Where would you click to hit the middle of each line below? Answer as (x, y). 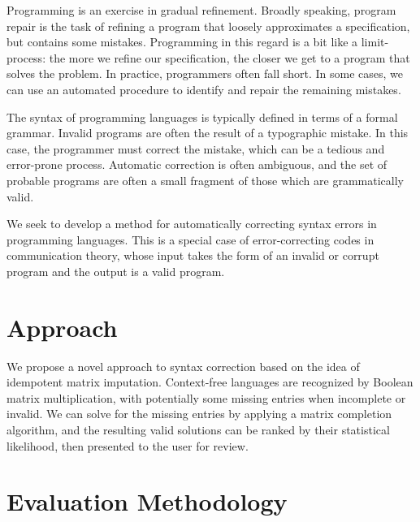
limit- (375, 42)
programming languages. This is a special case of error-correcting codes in (191, 239)
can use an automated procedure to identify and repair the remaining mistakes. (204, 89)
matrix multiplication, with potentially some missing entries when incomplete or (206, 397)
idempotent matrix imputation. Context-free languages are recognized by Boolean (210, 382)
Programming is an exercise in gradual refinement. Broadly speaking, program (201, 10)
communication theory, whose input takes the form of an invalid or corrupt (193, 255)
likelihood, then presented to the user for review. (128, 445)
